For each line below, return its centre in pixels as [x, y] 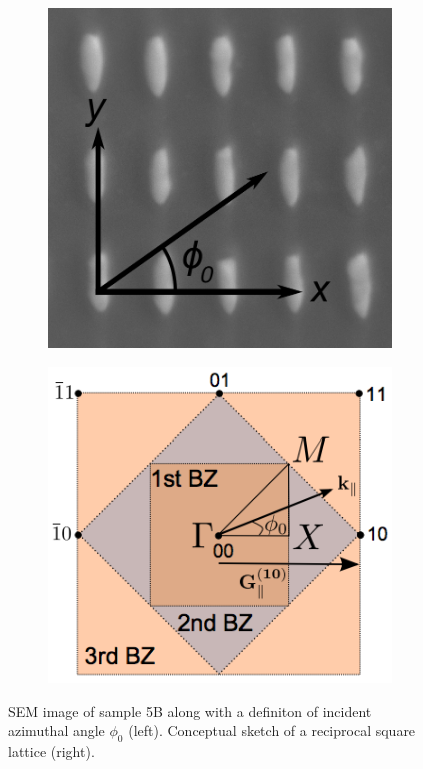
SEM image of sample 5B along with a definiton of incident [190, 710]
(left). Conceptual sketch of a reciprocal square [272, 730]
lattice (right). [51, 751]
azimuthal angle [56, 730]
